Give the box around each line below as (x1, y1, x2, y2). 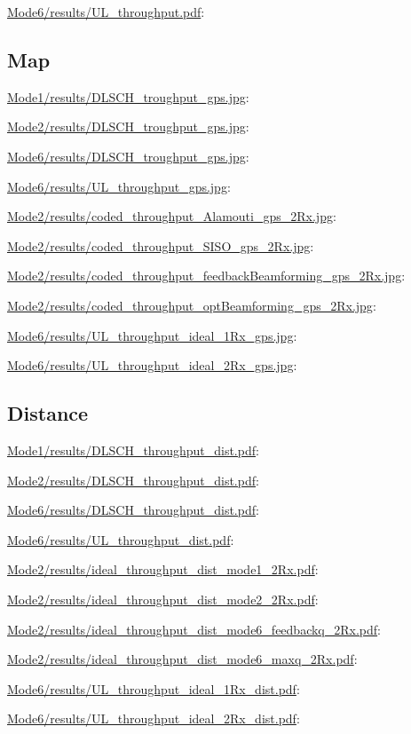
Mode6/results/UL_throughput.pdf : (7, 3, 205, 20)
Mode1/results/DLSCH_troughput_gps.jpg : (7, 87, 249, 106)
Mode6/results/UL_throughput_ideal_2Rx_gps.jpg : (7, 356, 297, 375)
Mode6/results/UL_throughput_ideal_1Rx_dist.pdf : (7, 679, 300, 698)
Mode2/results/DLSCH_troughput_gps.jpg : (7, 117, 249, 136)
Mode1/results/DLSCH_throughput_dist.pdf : (7, 440, 259, 459)
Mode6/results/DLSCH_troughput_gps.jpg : (7, 146, 249, 165)
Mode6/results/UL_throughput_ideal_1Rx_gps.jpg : (7, 326, 297, 344)
